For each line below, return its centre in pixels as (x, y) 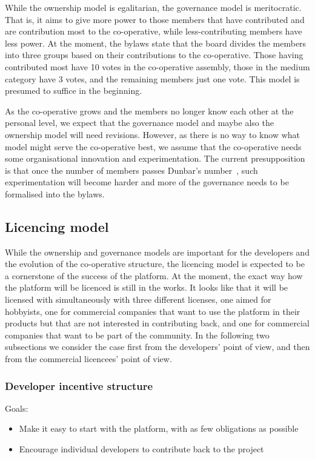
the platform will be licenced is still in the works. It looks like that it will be (147, 287)
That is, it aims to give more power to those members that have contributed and (155, 19)
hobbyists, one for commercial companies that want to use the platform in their (153, 311)
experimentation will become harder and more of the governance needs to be (147, 182)
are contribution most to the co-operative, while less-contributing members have (154, 31)
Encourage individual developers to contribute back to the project (141, 449)
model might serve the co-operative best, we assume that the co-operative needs (153, 146)
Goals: (17, 408)
